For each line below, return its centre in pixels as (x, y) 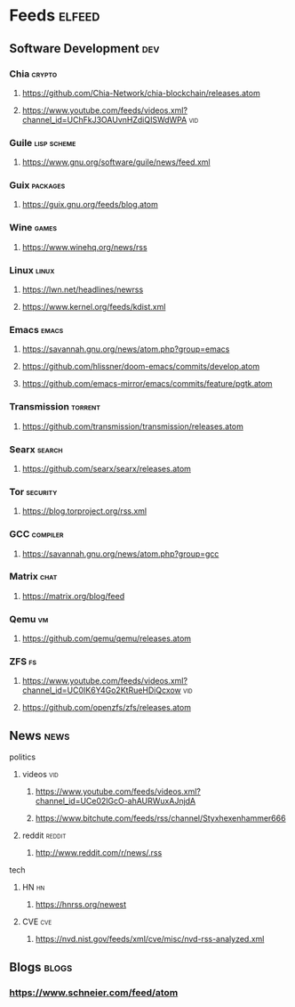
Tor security (33, 491)
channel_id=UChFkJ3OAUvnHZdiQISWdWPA (104, 119)
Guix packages (37, 185)
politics (23, 757)
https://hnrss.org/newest (81, 905)
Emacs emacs (36, 329)
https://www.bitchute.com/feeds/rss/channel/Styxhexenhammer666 (160, 818)
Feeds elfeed (55, 16)
